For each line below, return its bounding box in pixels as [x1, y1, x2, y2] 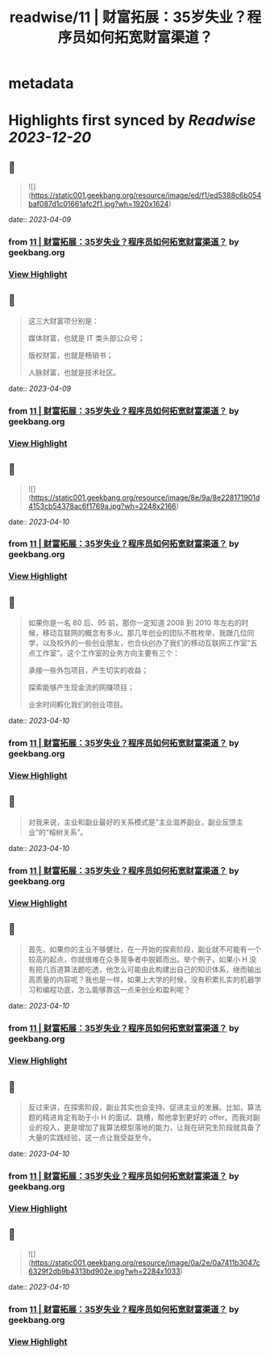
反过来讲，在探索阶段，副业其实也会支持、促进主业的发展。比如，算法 [27, 1102, 262, 1112]
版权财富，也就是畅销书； [27, 350, 114, 360]
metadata [8, 74, 74, 93]
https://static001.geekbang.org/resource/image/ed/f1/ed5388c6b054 [31, 191, 262, 200]
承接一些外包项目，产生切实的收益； [27, 665, 149, 675]
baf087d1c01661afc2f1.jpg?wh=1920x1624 [27, 199, 169, 209]
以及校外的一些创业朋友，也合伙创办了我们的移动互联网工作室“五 [42, 638, 258, 648]
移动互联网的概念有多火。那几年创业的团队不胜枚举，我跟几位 [42, 628, 247, 638]
